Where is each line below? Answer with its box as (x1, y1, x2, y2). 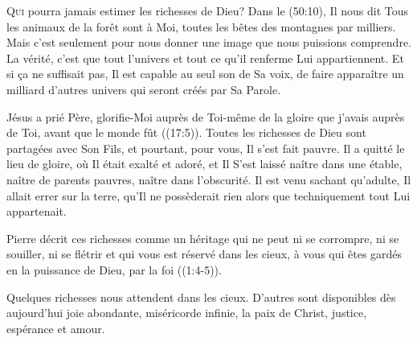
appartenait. (6, 203, 67, 220)
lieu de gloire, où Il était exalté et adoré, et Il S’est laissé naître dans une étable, (6, 155, 403, 172)
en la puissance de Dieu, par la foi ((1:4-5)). (6, 261, 222, 278)
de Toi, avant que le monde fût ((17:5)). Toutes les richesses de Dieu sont (6, 124, 366, 141)
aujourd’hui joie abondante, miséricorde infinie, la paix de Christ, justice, (6, 304, 367, 321)
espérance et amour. (6, 319, 105, 336)
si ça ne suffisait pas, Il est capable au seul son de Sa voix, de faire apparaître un (6, 65, 404, 82)
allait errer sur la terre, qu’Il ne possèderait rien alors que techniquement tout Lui (6, 187, 411, 204)
